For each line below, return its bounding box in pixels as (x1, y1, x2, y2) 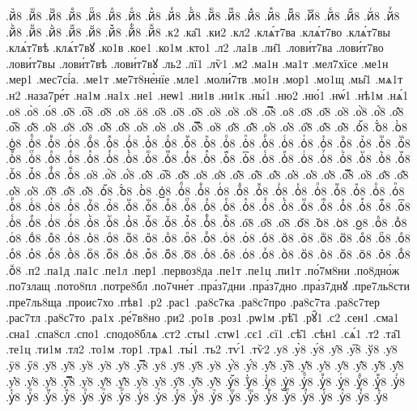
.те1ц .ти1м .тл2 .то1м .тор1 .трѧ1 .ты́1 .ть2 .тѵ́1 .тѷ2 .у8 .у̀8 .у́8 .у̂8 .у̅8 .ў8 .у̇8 (6, 340, 398, 357)
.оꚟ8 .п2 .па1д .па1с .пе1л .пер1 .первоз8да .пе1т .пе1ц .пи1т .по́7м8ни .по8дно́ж (6, 261, 400, 278)
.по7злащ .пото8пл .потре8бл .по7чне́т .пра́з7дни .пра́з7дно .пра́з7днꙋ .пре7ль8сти (6, 277, 410, 294)
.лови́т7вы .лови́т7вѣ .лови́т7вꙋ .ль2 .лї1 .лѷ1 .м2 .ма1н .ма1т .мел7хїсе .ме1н (6, 54, 389, 71)
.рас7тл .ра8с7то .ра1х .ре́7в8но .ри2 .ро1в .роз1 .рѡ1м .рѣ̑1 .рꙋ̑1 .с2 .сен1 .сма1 (6, 309, 399, 326)
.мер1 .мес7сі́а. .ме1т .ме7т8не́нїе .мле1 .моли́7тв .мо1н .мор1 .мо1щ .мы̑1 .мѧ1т (6, 71, 403, 88)
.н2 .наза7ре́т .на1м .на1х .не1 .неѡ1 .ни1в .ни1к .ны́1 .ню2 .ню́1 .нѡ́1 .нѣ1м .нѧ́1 (6, 86, 409, 103)
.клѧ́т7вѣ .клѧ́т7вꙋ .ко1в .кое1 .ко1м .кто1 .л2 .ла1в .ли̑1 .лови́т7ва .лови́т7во (6, 39, 384, 56)
